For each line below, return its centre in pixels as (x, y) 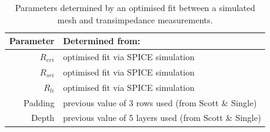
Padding (39, 102)
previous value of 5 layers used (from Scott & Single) (162, 118)
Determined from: (101, 41)
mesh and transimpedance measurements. (135, 19)
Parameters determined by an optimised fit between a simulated (135, 7)
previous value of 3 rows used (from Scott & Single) (160, 102)
